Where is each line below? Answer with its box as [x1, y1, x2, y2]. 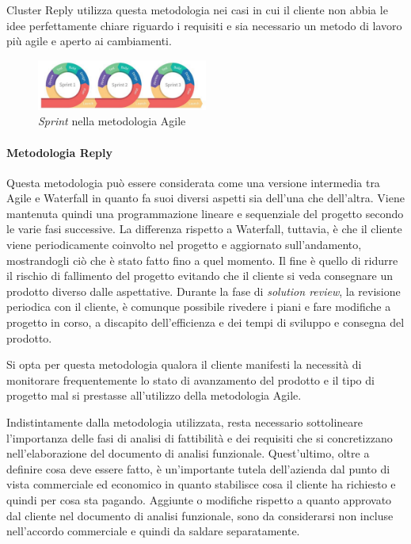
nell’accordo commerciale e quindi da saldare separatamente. [6, 523, 300, 539]
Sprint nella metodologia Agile [38, 113, 186, 129]
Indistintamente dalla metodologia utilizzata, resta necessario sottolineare [6, 414, 363, 431]
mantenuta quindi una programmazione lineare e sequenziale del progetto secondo [6, 205, 404, 221]
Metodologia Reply [6, 144, 113, 160]
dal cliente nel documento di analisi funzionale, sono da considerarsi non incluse [6, 507, 394, 523]
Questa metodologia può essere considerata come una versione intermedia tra [6, 174, 380, 190]
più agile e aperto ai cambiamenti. [6, 33, 172, 49]
